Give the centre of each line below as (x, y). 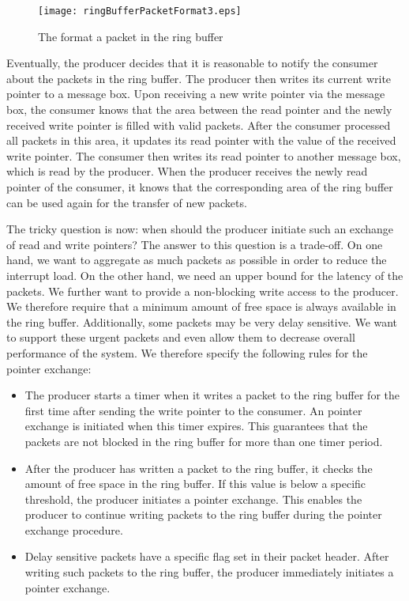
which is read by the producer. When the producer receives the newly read (187, 171)
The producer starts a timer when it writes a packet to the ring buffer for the (212, 395)
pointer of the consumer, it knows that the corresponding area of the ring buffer (200, 187)
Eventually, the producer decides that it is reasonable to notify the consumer (192, 63)
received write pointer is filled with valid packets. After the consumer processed (199, 125)
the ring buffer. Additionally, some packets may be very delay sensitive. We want (202, 321)
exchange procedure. (74, 529)
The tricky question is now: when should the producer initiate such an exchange (200, 229)
